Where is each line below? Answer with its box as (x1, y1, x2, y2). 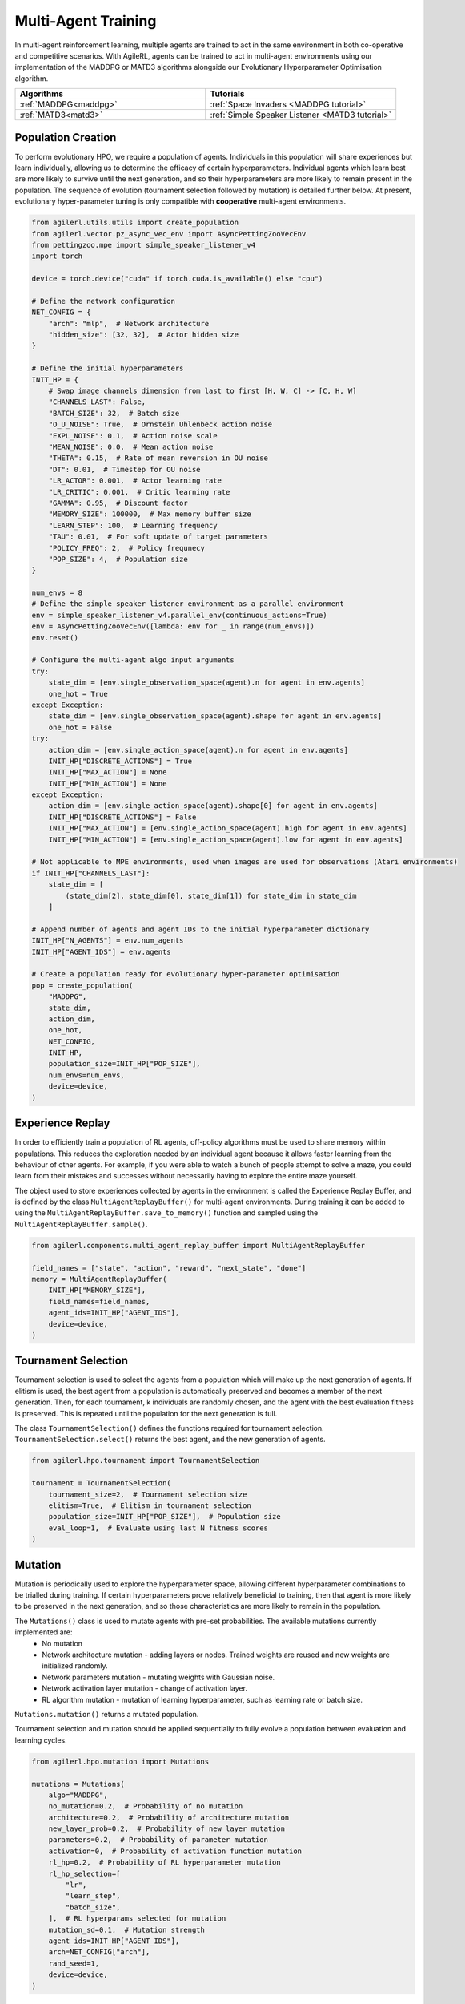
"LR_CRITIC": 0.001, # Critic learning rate (48, 487, 230, 496)
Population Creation (14, 131, 117, 144)
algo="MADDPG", (48, 1790, 108, 1800)
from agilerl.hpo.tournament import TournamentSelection (31, 1456, 260, 1465)
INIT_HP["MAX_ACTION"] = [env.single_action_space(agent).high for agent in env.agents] (48, 824, 407, 833)
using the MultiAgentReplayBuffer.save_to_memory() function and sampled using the (14, 1208, 319, 1218)
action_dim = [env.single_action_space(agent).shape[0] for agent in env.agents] (48, 802, 378, 810)
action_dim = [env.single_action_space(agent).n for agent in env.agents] (48, 745, 348, 754)
